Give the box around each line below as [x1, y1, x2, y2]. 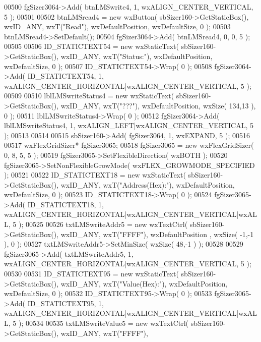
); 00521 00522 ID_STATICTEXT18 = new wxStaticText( [4, 169, 186, 180]
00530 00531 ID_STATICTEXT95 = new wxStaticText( [4, 268, 179, 279]
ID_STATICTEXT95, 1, [27, 298, 104, 308]
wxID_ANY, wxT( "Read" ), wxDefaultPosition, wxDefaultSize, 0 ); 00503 [4, 21, 231, 32]
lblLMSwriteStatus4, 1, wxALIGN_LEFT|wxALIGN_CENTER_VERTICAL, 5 [4, 120, 254, 131]
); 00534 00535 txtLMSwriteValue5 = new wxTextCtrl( [18, 318, 189, 328]
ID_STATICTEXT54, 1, [27, 71, 104, 81]
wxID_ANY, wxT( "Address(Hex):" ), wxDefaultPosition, [60, 179, 235, 190]
